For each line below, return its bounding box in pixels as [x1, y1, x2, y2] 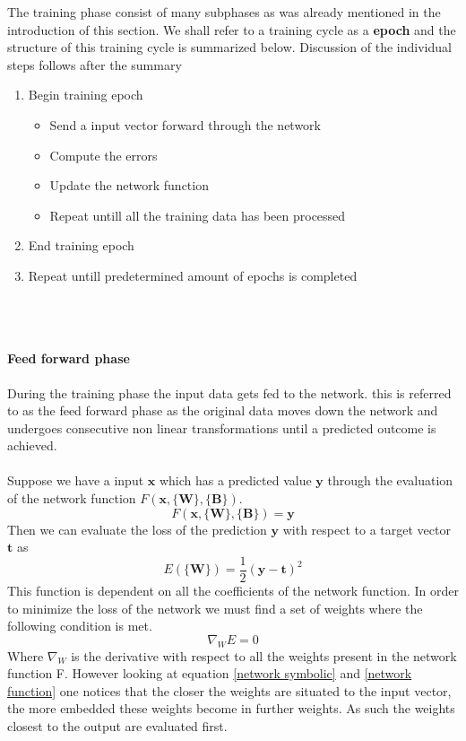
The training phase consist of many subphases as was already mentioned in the [7, 3, 441, 21]
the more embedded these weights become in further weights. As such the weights [7, 699, 455, 718]
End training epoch [28, 236, 134, 255]
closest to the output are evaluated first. [7, 716, 228, 735]
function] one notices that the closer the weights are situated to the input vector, [7, 681, 452, 700]
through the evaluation [327, 471, 453, 490]
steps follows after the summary [7, 55, 182, 74]
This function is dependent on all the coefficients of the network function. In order [7, 580, 459, 599]
